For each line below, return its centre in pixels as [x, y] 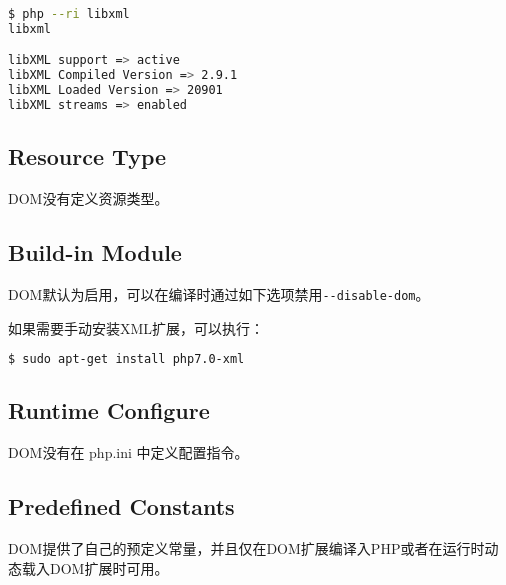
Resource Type [87, 156]
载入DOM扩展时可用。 [95, 567]
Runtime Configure [109, 410]
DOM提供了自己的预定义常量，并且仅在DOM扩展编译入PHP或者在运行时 [246, 548]
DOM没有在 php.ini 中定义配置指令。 [128, 452]
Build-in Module [95, 252]
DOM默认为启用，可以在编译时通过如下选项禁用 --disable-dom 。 [219, 293]
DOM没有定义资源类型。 [88, 198]
